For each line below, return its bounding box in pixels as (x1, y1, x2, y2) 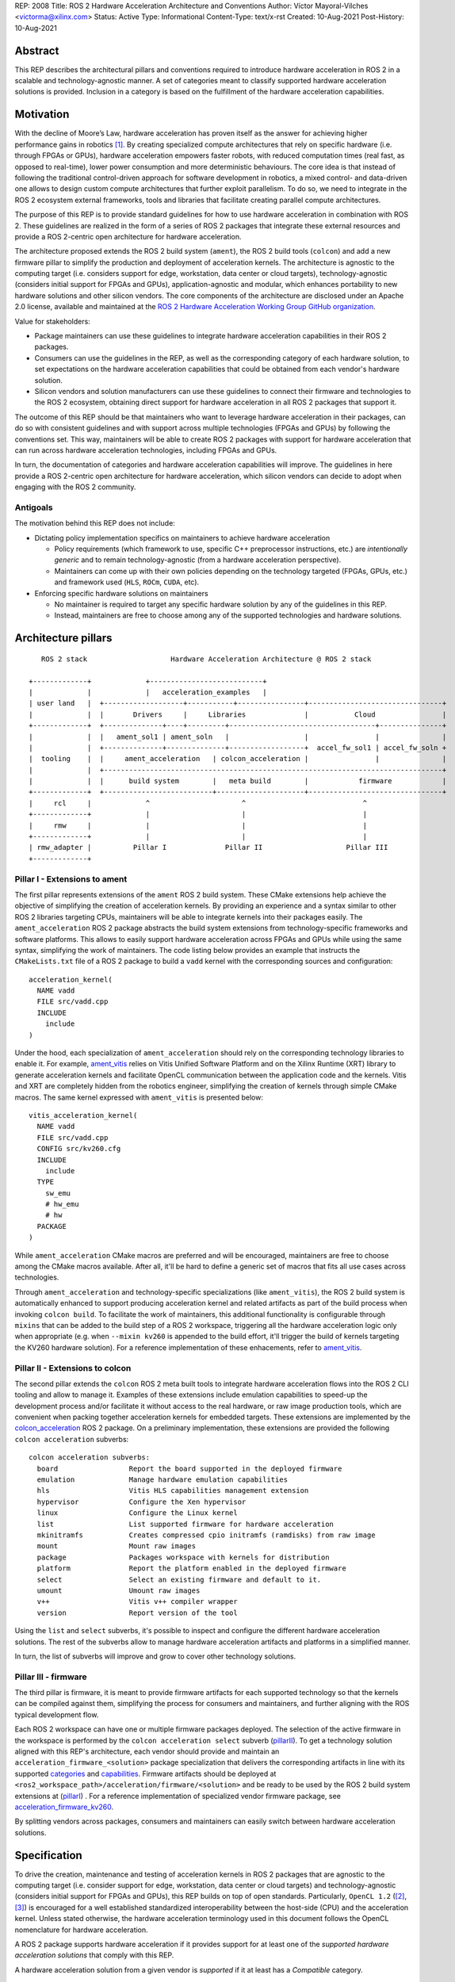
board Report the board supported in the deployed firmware (36, 1464, 342, 1473)
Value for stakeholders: (14, 316, 90, 326)
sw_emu (44, 1188, 71, 1197)
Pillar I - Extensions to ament (14, 873, 128, 884)
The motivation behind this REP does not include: (14, 518, 176, 528)
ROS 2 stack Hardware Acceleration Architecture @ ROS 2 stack (40, 654, 372, 664)
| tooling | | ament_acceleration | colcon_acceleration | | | (29, 754, 447, 763)
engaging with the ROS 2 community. (14, 482, 136, 492)
